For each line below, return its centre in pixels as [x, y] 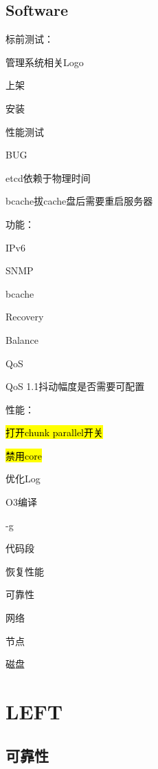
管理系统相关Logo [45, 62]
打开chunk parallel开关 [55, 432]
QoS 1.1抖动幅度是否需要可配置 [75, 386]
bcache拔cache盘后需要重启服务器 [79, 201]
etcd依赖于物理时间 [48, 177]
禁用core [24, 455]
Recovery [25, 317]
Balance [22, 339]
